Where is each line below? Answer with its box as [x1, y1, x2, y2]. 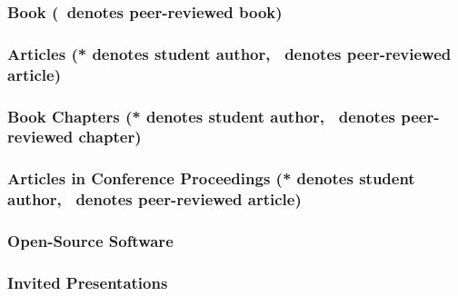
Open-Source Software [7, 230, 174, 252]
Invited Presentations [7, 271, 168, 293]
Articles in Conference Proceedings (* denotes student [7, 167, 415, 190]
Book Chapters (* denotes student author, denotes [7, 104, 395, 127]
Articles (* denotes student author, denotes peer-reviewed [7, 42, 452, 64]
